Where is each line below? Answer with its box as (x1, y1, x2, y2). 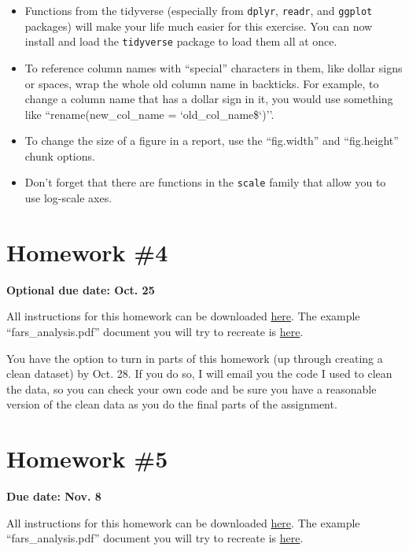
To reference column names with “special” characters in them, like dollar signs (24, 59, 403, 76)
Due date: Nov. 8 (6, 488, 101, 505)
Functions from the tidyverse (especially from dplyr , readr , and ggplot (24, 2, 373, 18)
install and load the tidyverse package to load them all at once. (24, 33, 337, 50)
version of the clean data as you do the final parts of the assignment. (6, 396, 337, 412)
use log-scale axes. (24, 190, 112, 206)
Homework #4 (6, 235, 168, 268)
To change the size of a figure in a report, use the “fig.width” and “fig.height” (24, 132, 399, 149)
